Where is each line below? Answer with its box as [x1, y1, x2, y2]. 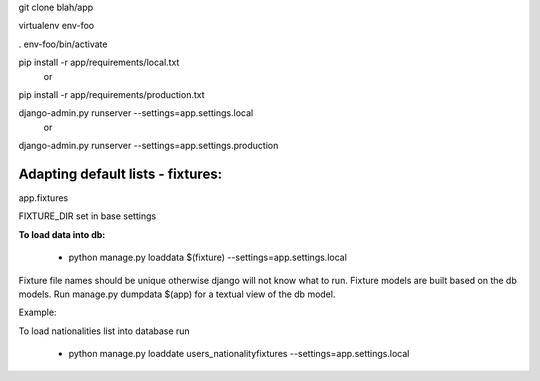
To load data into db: [18, 228, 106, 240]
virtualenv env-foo [18, 20, 95, 32]
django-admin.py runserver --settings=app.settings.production [18, 140, 279, 152]
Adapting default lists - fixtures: [18, 165, 223, 182]
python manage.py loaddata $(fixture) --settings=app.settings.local [68, 251, 347, 264]
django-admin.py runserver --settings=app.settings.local [18, 107, 254, 119]
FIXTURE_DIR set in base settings [18, 210, 157, 222]
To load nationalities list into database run [18, 325, 190, 337]
